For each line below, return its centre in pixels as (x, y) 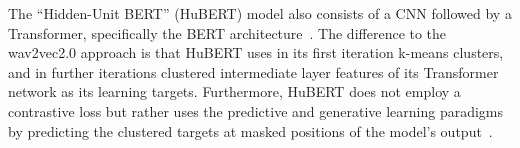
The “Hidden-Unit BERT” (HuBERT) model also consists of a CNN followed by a (260, 13)
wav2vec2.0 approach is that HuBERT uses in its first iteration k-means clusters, (256, 52)
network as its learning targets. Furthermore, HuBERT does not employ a (234, 91)
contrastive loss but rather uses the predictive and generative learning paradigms (256, 110)
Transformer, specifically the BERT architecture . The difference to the (227, 32)
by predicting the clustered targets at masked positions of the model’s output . (250, 130)
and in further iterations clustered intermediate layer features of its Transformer (253, 71)
